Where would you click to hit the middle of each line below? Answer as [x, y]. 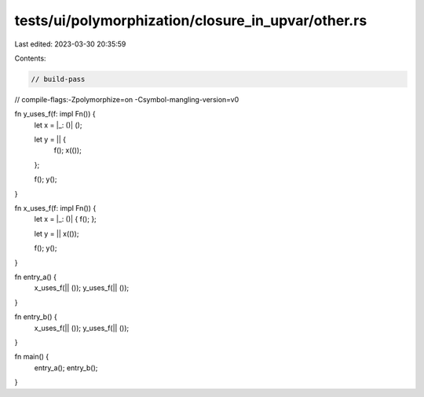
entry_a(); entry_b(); [66, 368]
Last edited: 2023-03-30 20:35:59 [70, 44]
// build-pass [58, 79]
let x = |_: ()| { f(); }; [66, 219]
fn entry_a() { [36, 277]
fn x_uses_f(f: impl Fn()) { [55, 208]
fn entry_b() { [36, 317]
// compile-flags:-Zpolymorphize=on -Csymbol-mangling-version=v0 [127, 99]
